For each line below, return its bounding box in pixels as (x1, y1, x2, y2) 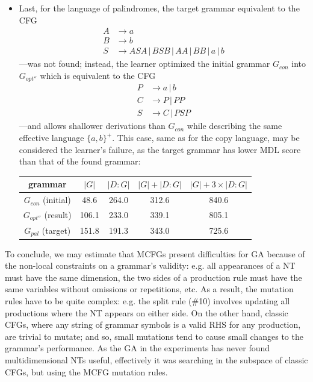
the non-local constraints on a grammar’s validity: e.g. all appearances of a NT (5, 259, 296, 272)
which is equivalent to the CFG (40, 69, 156, 81)
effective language (19, 131, 84, 144)
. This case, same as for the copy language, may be (112, 131, 300, 144)
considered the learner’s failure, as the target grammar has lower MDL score (19, 143, 301, 155)
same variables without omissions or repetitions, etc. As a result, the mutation (5, 283, 294, 295)
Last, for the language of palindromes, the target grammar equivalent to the (19, 2, 300, 14)
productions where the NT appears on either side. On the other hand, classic (5, 306, 288, 319)
